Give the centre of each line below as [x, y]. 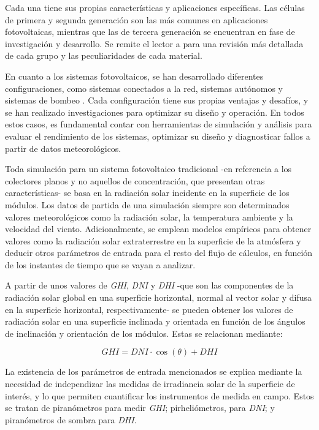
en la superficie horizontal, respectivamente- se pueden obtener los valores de [149, 309]
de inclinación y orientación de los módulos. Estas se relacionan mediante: [144, 333]
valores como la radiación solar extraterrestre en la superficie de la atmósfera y [153, 240]
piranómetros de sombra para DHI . [71, 419]
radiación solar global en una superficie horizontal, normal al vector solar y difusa [158, 297]
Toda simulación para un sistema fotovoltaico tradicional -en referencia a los [148, 169]
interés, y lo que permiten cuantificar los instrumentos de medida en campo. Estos [159, 395]
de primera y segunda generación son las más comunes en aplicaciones [136, 19]
